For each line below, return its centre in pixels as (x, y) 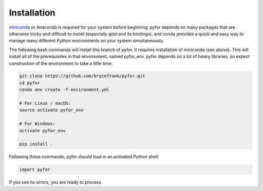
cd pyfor (30, 83)
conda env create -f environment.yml (64, 90)
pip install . (36, 144)
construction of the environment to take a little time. (61, 63)
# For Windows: (37, 124)
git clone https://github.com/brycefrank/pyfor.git (82, 76)
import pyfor (35, 170)
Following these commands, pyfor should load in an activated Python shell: (84, 157)
